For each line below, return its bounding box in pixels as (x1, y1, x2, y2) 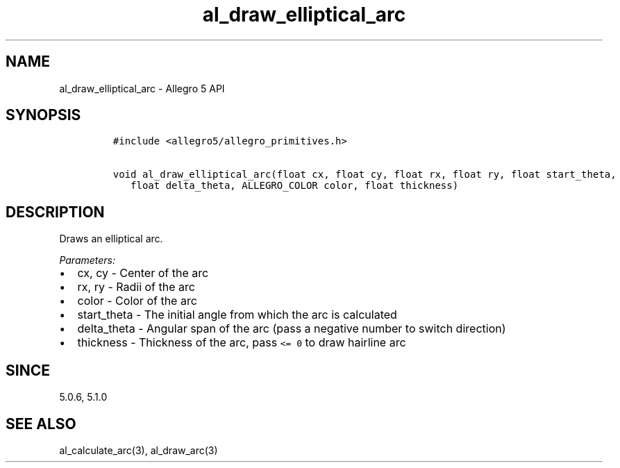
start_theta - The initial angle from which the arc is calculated (77, 308, 397, 322)
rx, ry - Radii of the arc (77, 280, 195, 294)
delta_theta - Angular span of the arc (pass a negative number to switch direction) (77, 321, 506, 336)
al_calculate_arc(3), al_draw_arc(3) (59, 444, 218, 456)
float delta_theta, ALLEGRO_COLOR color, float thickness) (131, 180, 459, 192)
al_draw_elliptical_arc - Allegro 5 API (59, 82, 225, 94)
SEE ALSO (6, 415, 76, 433)
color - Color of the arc (77, 294, 197, 308)
